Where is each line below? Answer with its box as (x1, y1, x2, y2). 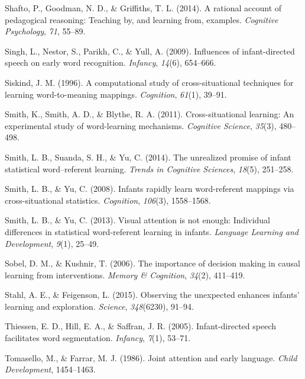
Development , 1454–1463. (5, 363, 96, 375)
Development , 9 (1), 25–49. (5, 237, 99, 249)
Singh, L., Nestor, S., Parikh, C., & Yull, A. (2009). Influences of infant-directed (5, 44, 295, 57)
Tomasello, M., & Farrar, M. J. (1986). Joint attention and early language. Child (5, 351, 297, 364)
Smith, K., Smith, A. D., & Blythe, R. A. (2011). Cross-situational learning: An (5, 108, 294, 120)
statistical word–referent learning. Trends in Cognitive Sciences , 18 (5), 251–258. (5, 162, 294, 175)
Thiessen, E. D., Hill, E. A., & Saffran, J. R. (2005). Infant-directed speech (5, 320, 277, 332)
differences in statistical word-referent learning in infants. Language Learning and (5, 225, 299, 237)
